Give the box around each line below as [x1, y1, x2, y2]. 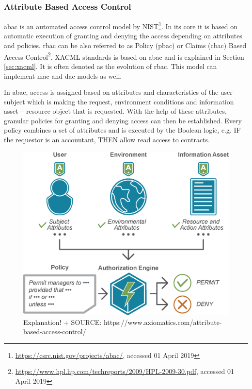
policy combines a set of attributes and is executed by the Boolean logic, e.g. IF [4, 125, 241, 135]
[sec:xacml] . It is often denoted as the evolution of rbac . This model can [4, 61, 217, 71]
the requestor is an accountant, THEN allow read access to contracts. [4, 135, 210, 145]
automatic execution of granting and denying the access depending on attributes [4, 31, 242, 41]
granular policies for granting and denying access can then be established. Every [4, 115, 242, 125]
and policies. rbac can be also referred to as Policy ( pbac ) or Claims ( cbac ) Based [4, 40, 247, 51]
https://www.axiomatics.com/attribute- [103, 317, 222, 327]
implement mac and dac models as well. [4, 70, 122, 81]
